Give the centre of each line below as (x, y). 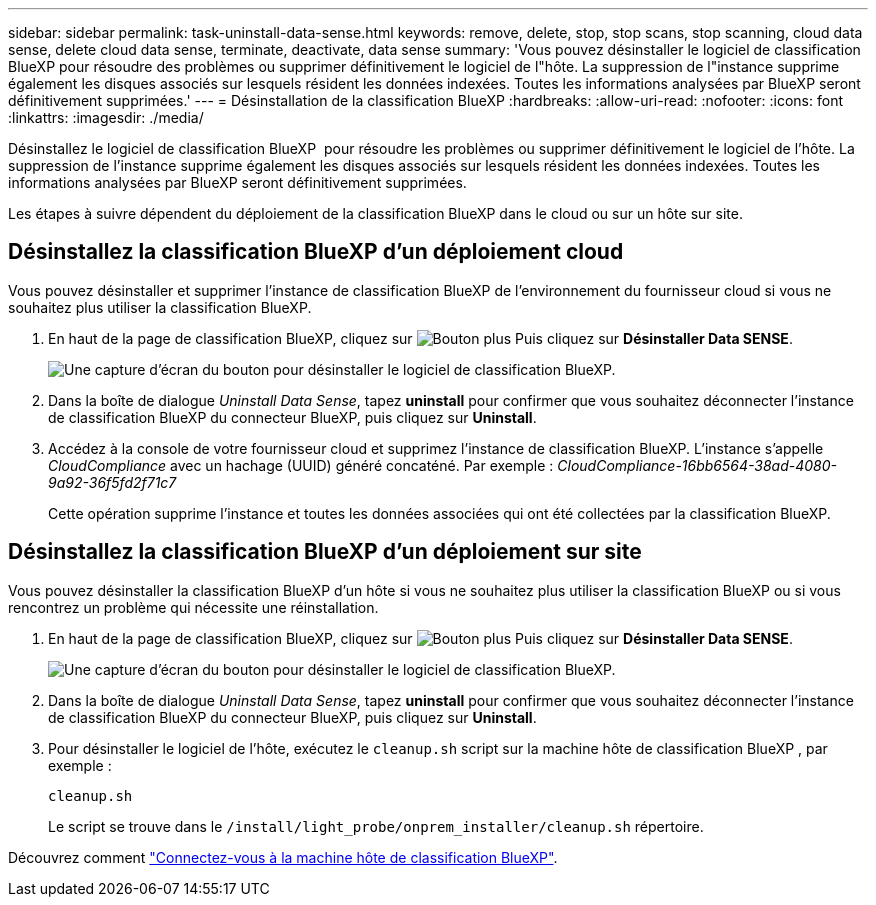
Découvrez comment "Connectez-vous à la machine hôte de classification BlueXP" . (283, 857)
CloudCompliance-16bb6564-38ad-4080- (697, 465)
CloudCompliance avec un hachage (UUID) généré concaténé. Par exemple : (301, 465)
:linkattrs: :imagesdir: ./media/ (106, 117)
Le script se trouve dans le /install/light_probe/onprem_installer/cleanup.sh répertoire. (376, 826)
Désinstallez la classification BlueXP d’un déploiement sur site (325, 552)
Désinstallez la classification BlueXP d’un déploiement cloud (316, 252)
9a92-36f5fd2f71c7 (112, 482)
